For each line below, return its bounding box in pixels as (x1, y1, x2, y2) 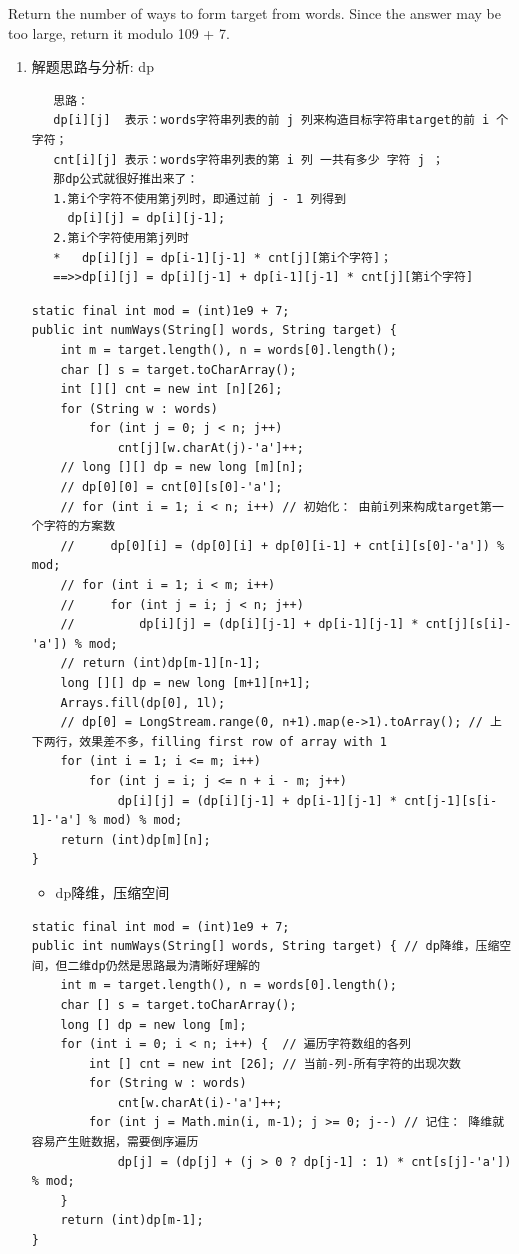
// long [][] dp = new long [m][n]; (60, 460, 304, 475)
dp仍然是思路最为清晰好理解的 (91, 958, 261, 973)
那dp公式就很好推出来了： (53, 172, 199, 187)
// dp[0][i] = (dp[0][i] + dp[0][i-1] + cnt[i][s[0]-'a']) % (60, 538, 505, 553)
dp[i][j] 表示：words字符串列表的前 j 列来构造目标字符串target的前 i (53, 113, 490, 128)
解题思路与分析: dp (31, 56, 154, 77)
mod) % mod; (103, 813, 183, 828)
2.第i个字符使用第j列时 (53, 230, 189, 245)
